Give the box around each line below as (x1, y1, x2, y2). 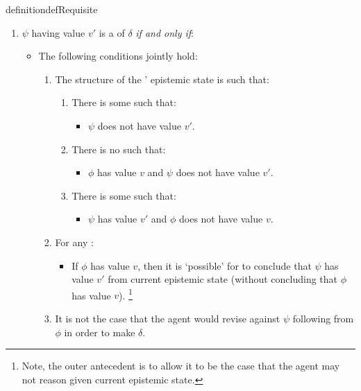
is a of (99, 25, 125, 40)
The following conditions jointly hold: (38, 49, 198, 63)
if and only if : (135, 25, 194, 40)
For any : (55, 234, 94, 249)
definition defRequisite (6, 2, 98, 16)
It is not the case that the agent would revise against (55, 311, 280, 325)
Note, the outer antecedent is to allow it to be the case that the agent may (22, 358, 340, 373)
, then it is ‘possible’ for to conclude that (137, 258, 312, 272)
